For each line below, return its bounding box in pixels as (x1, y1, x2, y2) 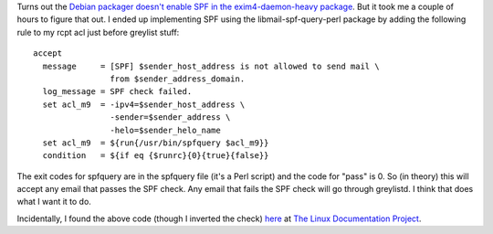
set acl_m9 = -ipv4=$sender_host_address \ (42, 99, 246, 110)
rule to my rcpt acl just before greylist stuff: (16, 27, 180, 37)
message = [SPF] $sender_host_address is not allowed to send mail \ (42, 60, 380, 71)
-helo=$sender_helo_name (110, 124, 221, 135)
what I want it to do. (16, 197, 91, 207)
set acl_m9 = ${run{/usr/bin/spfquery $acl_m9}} (42, 137, 269, 148)
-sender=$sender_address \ (110, 112, 231, 122)
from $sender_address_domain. (110, 73, 246, 84)
